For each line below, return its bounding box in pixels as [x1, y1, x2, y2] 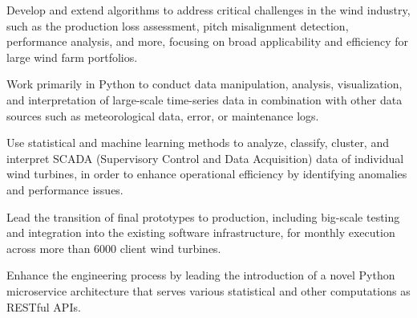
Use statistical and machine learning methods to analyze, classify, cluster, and [6, 134, 389, 151]
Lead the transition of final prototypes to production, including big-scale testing [6, 208, 400, 225]
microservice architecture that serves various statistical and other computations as [6, 282, 411, 299]
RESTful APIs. [6, 298, 81, 315]
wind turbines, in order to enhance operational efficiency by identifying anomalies [6, 165, 407, 182]
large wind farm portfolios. [6, 48, 138, 65]
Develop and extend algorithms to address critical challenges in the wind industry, [6, 2, 411, 18]
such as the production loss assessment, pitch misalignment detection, [6, 17, 349, 34]
